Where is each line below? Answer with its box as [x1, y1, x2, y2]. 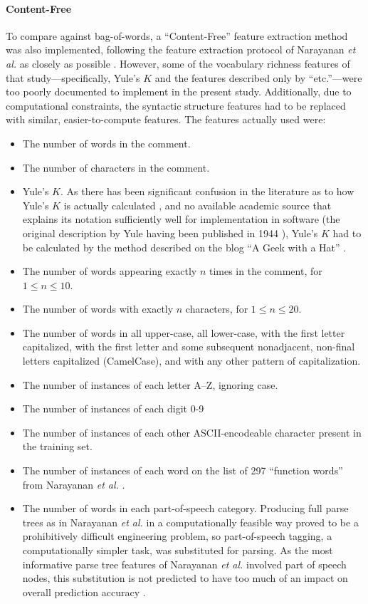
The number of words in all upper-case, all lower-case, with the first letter [22, 325, 345, 340]
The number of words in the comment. [22, 135, 191, 150]
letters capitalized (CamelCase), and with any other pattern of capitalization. [22, 353, 361, 368]
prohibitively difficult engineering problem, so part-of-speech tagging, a [22, 528, 332, 543]
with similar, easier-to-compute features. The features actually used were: [6, 112, 326, 127]
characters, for [185, 301, 248, 316]
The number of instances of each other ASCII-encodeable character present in [22, 425, 362, 439]
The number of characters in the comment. [22, 160, 210, 175]
